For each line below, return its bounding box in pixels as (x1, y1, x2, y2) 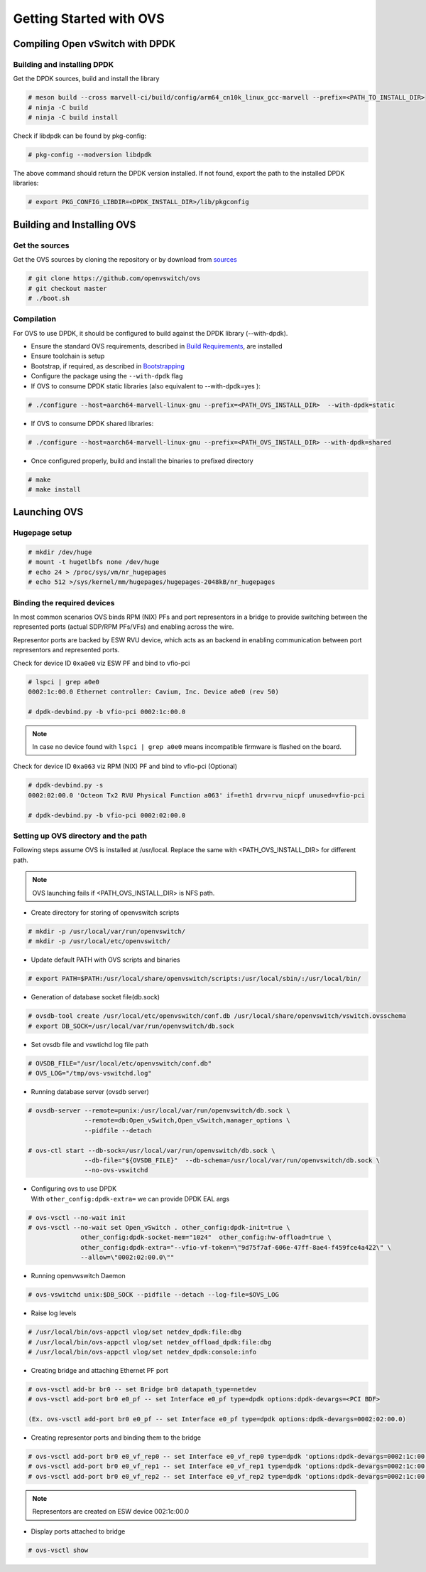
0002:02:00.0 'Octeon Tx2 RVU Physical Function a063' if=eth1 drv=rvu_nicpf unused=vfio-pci (28, 791, 366, 800)
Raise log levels (31, 1309, 77, 1317)
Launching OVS (13, 506, 84, 519)
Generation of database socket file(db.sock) (31, 993, 160, 1002)
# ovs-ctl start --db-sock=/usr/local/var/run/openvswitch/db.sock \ (28, 1146, 275, 1154)
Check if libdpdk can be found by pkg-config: (13, 132, 147, 140)
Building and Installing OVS (13, 218, 136, 230)
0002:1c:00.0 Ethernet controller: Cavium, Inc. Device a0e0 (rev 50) (28, 687, 280, 696)
